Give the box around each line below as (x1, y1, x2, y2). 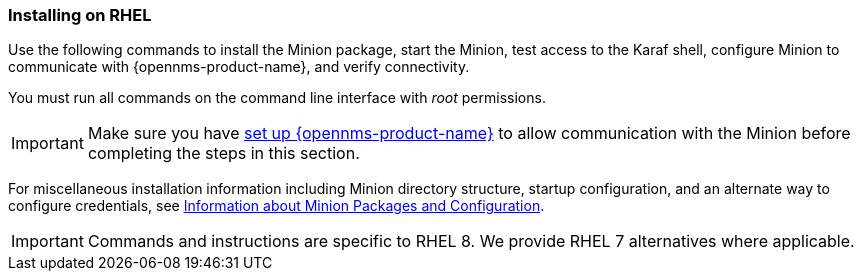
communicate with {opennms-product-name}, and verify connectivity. (8, 58, 470, 76)
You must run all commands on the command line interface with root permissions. (8, 89, 546, 107)
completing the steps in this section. (87, 143, 360, 164)
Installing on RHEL (8, 5, 152, 25)
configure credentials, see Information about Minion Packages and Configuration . (8, 197, 545, 215)
